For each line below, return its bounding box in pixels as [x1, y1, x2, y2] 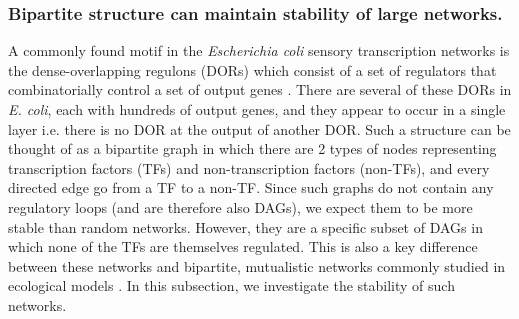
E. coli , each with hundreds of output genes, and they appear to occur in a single [8, 99, 506, 119]
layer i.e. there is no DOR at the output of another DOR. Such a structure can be [8, 118, 511, 139]
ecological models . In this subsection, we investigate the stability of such [8, 275, 455, 296]
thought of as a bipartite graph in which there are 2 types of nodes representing [8, 138, 497, 159]
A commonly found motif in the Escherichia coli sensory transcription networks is [8, 40, 510, 61]
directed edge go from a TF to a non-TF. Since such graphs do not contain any [8, 177, 494, 198]
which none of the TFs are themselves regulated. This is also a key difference [8, 236, 478, 257]
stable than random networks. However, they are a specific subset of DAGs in [8, 216, 483, 237]
